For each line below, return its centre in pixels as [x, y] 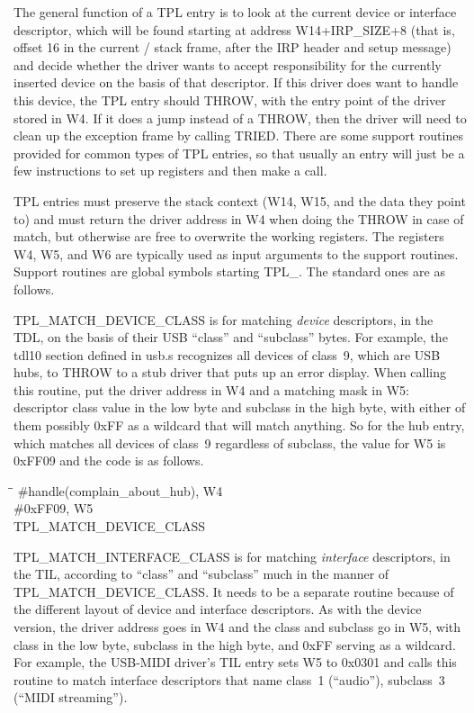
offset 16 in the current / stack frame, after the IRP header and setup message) [233, 47]
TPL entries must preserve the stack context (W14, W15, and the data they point [240, 200]
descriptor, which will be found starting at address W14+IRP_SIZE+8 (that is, [234, 29]
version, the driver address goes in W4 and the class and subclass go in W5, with [237, 627]
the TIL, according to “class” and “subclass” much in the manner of [201, 574]
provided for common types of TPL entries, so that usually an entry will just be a [239, 153]
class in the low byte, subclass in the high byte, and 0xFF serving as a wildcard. [235, 644]
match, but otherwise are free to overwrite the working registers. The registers [229, 236]
